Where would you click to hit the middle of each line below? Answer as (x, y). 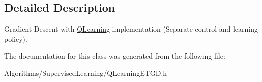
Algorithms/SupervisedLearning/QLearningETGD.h (86, 73)
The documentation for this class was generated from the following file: (115, 56)
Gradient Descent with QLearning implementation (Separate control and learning (131, 29)
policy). (16, 38)
